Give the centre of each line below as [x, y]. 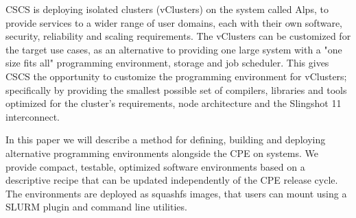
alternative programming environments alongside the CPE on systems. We [162, 153]
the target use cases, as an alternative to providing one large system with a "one [174, 49]
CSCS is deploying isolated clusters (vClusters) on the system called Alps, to [167, 9]
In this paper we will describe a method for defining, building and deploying [166, 140]
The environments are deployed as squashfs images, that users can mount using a [176, 193]
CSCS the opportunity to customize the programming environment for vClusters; [176, 76]
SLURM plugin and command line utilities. [96, 207]
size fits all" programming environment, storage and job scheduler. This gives [167, 63]
